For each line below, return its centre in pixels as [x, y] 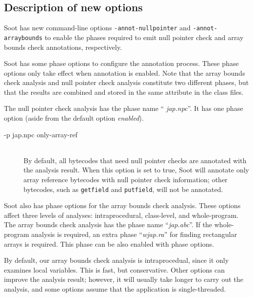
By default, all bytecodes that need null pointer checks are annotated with [135, 160]
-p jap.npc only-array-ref [41, 134]
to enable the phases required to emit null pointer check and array [144, 37]
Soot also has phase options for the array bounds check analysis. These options [122, 205]
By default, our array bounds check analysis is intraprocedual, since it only [116, 260]
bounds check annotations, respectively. [63, 47]
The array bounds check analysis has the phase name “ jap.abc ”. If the [108, 224]
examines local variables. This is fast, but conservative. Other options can [115, 269]
